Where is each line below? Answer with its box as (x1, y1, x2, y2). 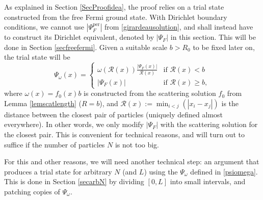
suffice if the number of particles (4, 139, 105, 149)
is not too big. (115, 139, 160, 149)
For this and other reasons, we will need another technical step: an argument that (4, 156, 259, 167)
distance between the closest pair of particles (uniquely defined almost (4, 109, 223, 119)
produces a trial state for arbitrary (4, 166, 112, 177)
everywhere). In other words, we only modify (4, 119, 144, 130)
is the (221, 97, 239, 108)
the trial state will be (4, 52, 70, 62)
